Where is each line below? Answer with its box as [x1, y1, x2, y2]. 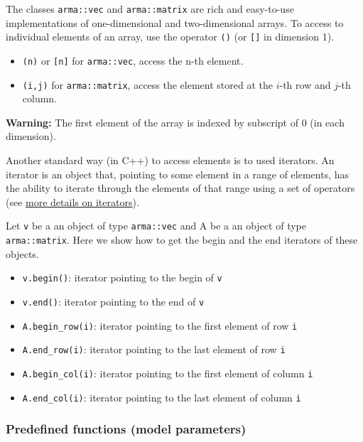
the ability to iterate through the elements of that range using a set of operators [6, 180, 355, 195]
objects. [6, 246, 39, 261]
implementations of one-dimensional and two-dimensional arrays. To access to [6, 15, 344, 30]
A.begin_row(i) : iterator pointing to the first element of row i [22, 318, 298, 333]
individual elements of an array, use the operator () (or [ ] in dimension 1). [6, 29, 334, 44]
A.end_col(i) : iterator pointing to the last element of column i [22, 389, 301, 404]
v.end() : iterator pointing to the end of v [22, 293, 205, 308]
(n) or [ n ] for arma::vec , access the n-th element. [22, 53, 244, 68]
